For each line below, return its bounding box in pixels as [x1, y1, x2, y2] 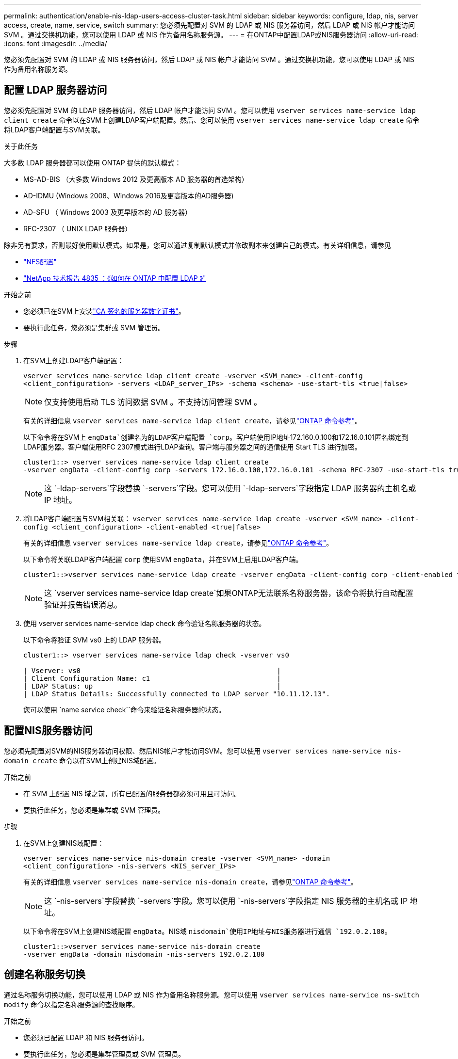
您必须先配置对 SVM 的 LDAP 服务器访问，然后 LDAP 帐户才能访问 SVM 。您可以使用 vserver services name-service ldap [4, 106, 416, 114]
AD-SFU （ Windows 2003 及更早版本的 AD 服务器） [23, 208, 192, 216]
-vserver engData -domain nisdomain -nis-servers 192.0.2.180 [23, 950, 265, 958]
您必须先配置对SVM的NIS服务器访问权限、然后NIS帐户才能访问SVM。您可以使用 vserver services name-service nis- [4, 746, 402, 755]
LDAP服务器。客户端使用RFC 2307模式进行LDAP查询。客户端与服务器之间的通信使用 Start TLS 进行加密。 [23, 442, 361, 451]
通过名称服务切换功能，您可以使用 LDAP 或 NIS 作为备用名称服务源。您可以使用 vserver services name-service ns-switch [4, 990, 419, 999]
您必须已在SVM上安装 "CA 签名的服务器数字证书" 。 [23, 306, 185, 315]
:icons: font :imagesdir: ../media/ [4, 39, 107, 48]
